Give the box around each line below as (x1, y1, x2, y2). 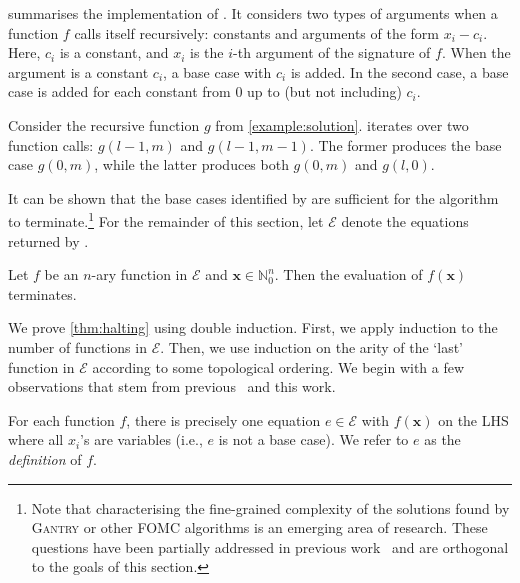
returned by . (8, 230, 89, 251)
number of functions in (8, 336, 147, 357)
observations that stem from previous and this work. (8, 376, 336, 397)
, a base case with (163, 61, 272, 82)
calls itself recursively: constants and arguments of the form (74, 22, 439, 43)
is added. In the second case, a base (290, 61, 509, 82)
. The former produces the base (309, 134, 502, 155)
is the (190, 42, 224, 63)
